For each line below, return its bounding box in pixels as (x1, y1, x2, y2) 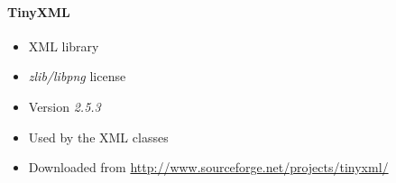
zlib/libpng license (28, 67, 126, 86)
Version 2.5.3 (28, 96, 101, 115)
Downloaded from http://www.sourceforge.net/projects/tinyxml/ (28, 158, 389, 177)
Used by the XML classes (28, 127, 169, 146)
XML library (28, 36, 99, 55)
